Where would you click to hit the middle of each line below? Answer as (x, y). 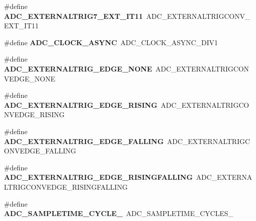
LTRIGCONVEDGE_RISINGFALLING (66, 186)
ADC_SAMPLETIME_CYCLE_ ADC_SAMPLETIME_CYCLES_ (119, 213)
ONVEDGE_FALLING (40, 151)
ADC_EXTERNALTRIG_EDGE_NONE (78, 68)
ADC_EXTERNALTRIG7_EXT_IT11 (73, 16)
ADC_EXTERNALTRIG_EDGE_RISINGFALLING (98, 177)
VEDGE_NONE (30, 78)
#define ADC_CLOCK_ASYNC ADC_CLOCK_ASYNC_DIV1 (111, 42)
